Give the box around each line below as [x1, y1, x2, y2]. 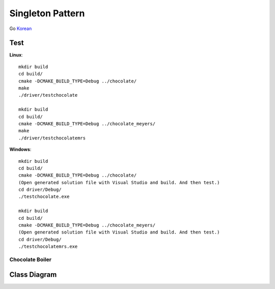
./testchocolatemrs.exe [18, 244, 78, 249]
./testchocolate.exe [18, 194, 70, 199]
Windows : [9, 147, 32, 153]
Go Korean [9, 25, 32, 32]
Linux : [9, 52, 23, 58]
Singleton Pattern [9, 8, 85, 19]
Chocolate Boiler [9, 256, 52, 263]
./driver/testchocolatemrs [18, 135, 86, 141]
